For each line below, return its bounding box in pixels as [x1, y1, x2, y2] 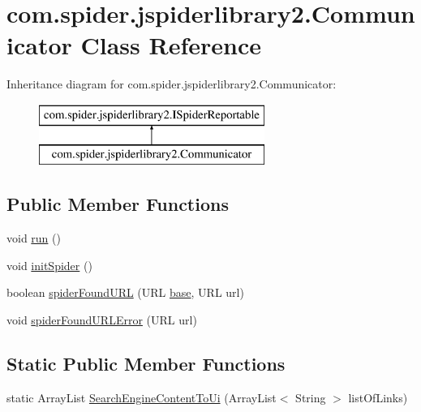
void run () [6, 230, 61, 247]
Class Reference [80, 28, 261, 62]
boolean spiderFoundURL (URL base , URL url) [6, 284, 244, 301]
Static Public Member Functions [6, 351, 286, 376]
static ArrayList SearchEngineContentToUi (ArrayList [6, 388, 277, 406]
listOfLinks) [348, 388, 408, 406]
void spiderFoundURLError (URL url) [6, 311, 197, 328]
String [295, 388, 326, 406]
